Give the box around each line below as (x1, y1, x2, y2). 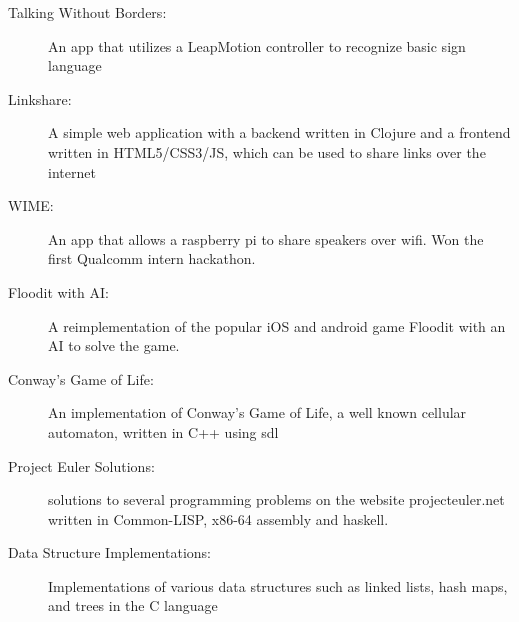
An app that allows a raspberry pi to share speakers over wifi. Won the (48, 228, 484, 249)
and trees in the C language (48, 595, 218, 616)
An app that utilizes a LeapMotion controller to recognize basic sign (48, 35, 466, 56)
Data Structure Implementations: (8, 542, 211, 563)
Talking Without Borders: (8, 2, 167, 22)
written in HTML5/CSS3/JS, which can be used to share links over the (48, 141, 486, 162)
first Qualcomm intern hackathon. (48, 248, 256, 269)
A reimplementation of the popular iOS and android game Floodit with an (48, 315, 506, 336)
